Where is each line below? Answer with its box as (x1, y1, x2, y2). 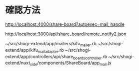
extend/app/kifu (5, 47, 38, 53)
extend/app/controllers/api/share (5, 53, 73, 60)
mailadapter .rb (37, 47, 64, 54)
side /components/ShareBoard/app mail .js (29, 60, 111, 67)
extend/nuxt (5, 60, 30, 66)
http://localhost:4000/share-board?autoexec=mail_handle (5, 21, 125, 27)
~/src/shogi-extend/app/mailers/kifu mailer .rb (5, 40, 96, 48)
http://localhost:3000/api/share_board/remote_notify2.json (5, 31, 126, 37)
